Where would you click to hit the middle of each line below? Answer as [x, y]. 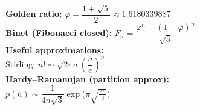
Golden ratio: [34, 14]
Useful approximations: [55, 50]
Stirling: [21, 63]
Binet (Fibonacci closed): [59, 32]
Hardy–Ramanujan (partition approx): [87, 78]
